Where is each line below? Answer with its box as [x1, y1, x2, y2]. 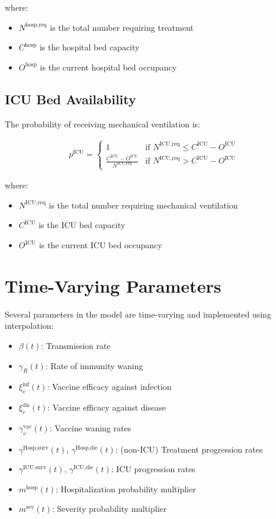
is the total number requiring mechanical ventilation [49, 198, 238, 211]
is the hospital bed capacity [39, 41, 140, 53]
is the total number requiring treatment [50, 21, 194, 33]
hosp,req [25, 22, 47, 28]
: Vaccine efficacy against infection [47, 380, 172, 393]
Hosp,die [75, 444, 98, 451]
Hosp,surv [23, 444, 49, 451]
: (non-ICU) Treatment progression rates [115, 443, 263, 455]
